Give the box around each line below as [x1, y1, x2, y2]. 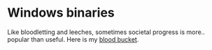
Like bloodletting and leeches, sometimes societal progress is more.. [7, 28, 205, 36]
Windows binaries [7, 5, 115, 21]
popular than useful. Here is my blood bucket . [7, 35, 139, 43]
